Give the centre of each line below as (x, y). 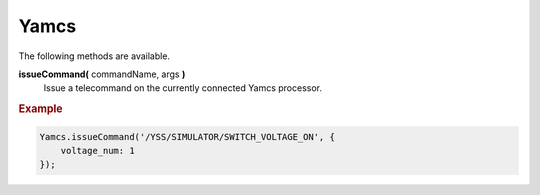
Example (41, 109)
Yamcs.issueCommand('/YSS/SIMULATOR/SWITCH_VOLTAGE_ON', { (187, 136)
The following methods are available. (94, 56)
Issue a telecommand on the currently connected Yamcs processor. (183, 88)
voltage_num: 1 (97, 150)
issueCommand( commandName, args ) (102, 74)
